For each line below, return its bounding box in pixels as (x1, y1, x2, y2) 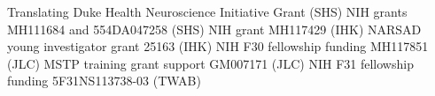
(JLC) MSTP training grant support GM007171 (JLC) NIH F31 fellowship (7, 54, 414, 72)
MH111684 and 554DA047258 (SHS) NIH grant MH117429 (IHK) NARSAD (7, 19, 422, 38)
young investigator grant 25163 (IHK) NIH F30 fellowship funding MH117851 (7, 37, 429, 55)
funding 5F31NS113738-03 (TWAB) (7, 71, 201, 90)
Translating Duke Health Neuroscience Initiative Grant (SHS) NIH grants (7, 3, 408, 20)
